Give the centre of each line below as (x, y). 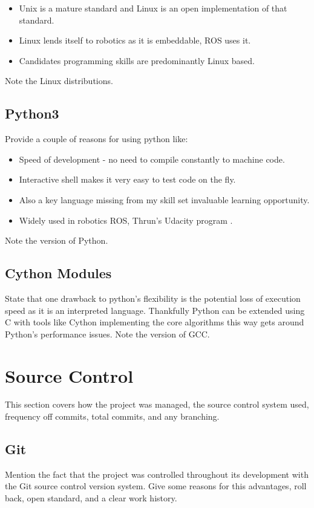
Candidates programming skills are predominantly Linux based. (137, 60)
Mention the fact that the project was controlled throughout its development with (157, 474)
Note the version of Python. (57, 240)
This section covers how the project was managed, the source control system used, (157, 404)
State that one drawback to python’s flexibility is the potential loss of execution (153, 298)
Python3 (32, 113)
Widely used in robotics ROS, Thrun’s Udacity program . (126, 220)
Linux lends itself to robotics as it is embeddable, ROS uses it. (135, 40)
